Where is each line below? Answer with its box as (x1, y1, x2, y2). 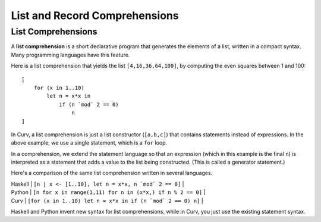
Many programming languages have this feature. (11, 51, 130, 58)
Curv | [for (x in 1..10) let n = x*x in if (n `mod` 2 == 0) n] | (11, 197, 203, 204)
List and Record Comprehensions (11, 9, 179, 22)
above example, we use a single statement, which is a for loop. (11, 139, 168, 146)
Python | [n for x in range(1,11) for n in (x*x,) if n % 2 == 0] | (11, 189, 206, 196)
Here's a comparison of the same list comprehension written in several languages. (11, 170, 213, 177)
